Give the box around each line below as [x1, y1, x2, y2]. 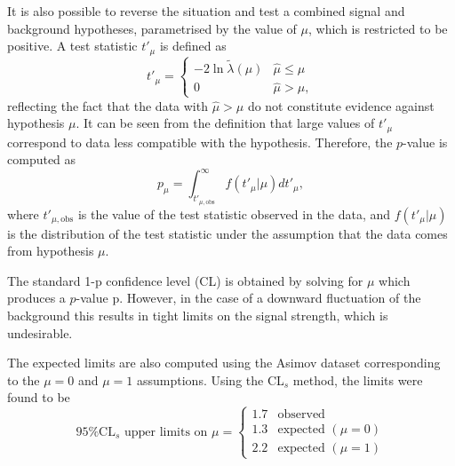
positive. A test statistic [7, 36, 138, 55]
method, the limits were [292, 370, 423, 389]
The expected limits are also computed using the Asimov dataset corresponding [7, 353, 441, 372]
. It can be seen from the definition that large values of [76, 114, 375, 132]
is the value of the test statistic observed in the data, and [77, 204, 391, 223]
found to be [7, 388, 70, 407]
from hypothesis [7, 241, 94, 260]
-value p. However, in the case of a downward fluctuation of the [76, 288, 421, 307]
